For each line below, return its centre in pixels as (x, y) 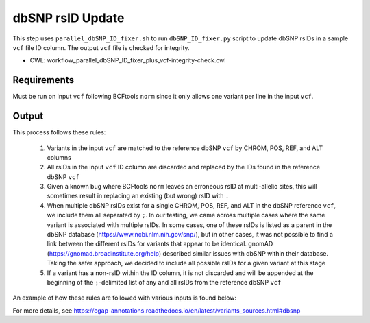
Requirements (44, 80)
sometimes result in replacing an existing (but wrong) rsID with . (138, 196)
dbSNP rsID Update (69, 18)
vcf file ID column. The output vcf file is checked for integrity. (101, 47)
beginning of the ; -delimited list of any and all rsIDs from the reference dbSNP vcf (164, 282)
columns (59, 157)
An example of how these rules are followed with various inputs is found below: (124, 298)
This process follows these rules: (59, 132)
